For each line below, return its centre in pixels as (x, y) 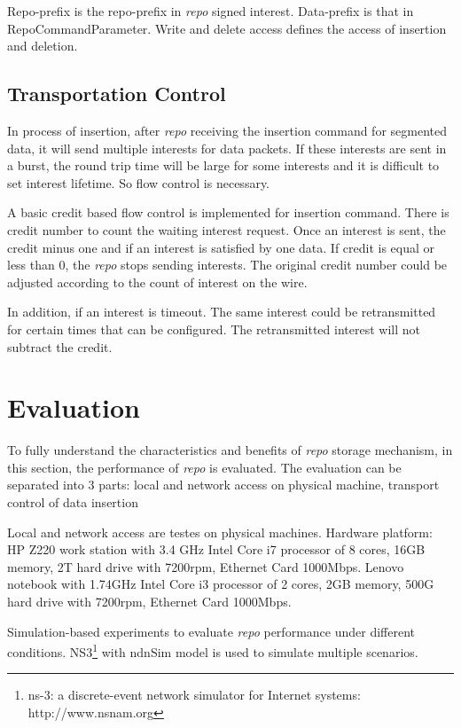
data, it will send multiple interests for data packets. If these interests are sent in (227, 148)
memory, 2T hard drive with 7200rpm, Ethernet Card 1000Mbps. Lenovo (206, 566)
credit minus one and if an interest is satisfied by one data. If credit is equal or (221, 247)
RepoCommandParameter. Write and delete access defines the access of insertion (227, 28)
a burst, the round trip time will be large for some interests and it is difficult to (223, 165)
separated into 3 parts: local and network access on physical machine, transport (223, 485)
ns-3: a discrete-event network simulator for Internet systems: (194, 695)
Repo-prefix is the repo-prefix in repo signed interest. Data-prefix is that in (211, 11)
